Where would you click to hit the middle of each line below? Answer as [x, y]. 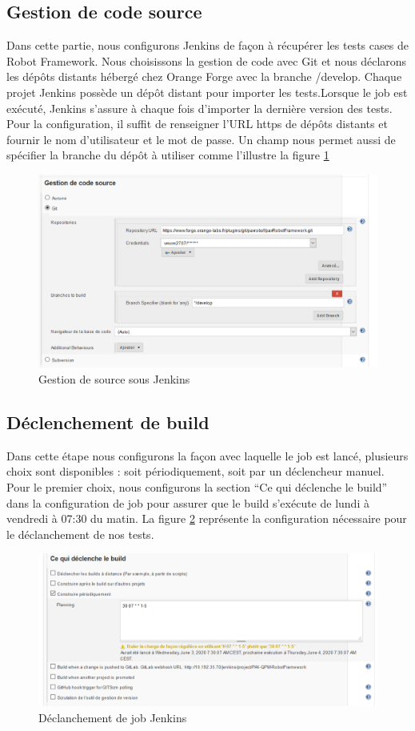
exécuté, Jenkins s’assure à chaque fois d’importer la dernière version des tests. [200, 108]
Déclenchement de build [108, 422]
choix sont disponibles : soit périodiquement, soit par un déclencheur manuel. [196, 471]
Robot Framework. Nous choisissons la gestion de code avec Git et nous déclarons [207, 60]
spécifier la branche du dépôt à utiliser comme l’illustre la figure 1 [168, 155]
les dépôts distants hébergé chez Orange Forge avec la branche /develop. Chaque [204, 76]
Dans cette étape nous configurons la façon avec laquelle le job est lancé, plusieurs [207, 455]
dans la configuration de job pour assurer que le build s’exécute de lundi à [188, 502]
